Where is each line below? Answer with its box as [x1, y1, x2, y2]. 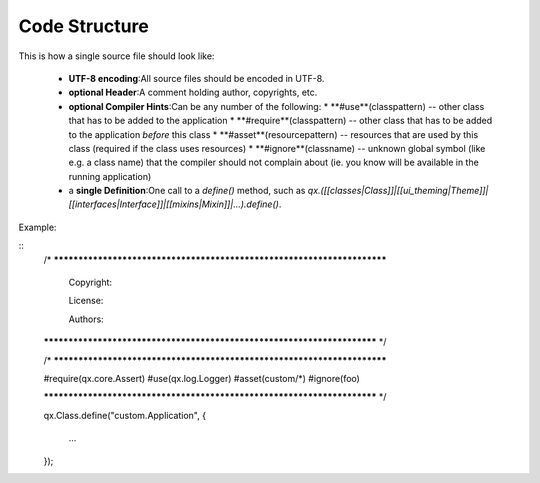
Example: [18, 221, 57, 233]
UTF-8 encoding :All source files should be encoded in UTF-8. [68, 72, 325, 84]
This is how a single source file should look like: [18, 50, 215, 62]
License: [68, 295, 104, 307]
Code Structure [18, 15, 149, 37]
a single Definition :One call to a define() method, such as [68, 185, 306, 197]
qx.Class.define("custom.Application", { [43, 409, 207, 421]
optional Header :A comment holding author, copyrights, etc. [68, 86, 318, 99]
